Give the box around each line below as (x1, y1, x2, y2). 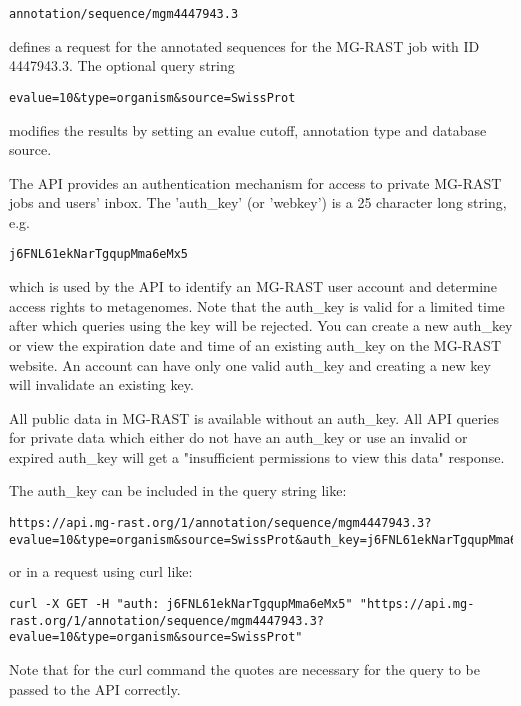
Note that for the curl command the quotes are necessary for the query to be (9, 658, 480, 679)
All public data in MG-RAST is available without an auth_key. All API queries (9, 407, 499, 428)
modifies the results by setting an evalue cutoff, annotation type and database (9, 119, 487, 140)
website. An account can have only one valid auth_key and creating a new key (9, 354, 491, 375)
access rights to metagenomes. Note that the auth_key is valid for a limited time (9, 295, 505, 316)
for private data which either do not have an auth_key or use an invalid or (9, 427, 468, 448)
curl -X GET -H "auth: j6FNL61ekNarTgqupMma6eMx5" (9, 596, 353, 611)
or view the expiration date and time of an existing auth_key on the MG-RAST (9, 334, 502, 355)
